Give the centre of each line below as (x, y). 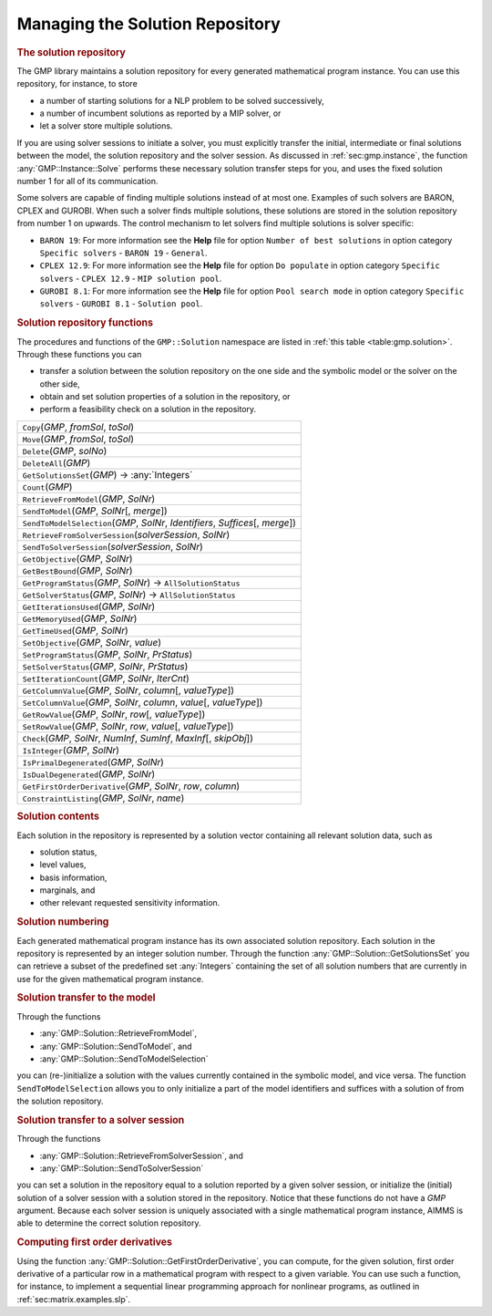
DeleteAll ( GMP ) (56, 462)
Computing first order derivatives (95, 1242)
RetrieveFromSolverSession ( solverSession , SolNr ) (126, 534)
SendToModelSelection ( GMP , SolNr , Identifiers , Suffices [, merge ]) (159, 523)
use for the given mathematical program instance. (110, 979)
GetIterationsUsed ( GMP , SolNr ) (89, 606)
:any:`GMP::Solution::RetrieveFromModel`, (118, 1033)
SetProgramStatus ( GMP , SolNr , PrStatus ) (108, 654)
